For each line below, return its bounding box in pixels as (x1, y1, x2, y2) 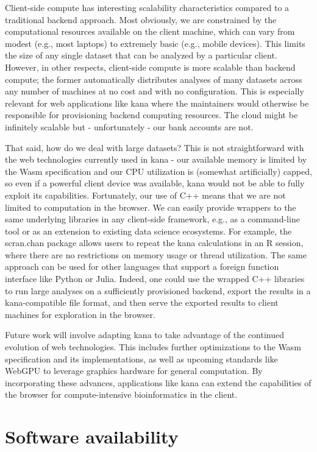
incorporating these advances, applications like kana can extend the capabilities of (5, 376, 312, 389)
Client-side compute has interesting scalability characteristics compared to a (5, 1, 290, 13)
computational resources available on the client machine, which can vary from (5, 25, 295, 38)
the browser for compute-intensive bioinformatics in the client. (5, 388, 238, 401)
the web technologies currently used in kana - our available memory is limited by (5, 153, 307, 166)
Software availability (5, 424, 179, 449)
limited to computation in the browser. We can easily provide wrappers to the (5, 200, 296, 213)
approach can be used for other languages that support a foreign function (5, 260, 279, 273)
